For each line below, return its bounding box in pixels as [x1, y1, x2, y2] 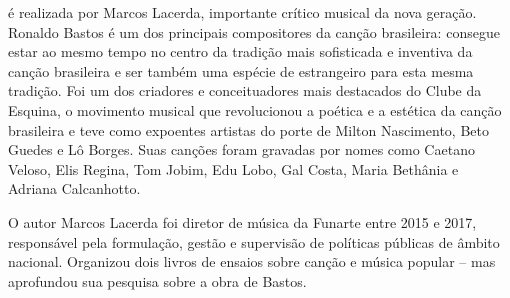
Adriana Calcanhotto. [8, 178, 141, 199]
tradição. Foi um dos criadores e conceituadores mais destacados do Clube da [8, 80, 482, 101]
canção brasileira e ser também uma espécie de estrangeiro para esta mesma [8, 60, 474, 81]
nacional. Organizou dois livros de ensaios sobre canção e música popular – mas [8, 251, 496, 272]
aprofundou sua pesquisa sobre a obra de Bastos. [8, 270, 307, 291]
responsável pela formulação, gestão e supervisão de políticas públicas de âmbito [8, 231, 500, 252]
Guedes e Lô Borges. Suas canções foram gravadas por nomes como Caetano [8, 139, 475, 160]
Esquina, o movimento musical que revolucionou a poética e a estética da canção [8, 99, 502, 120]
